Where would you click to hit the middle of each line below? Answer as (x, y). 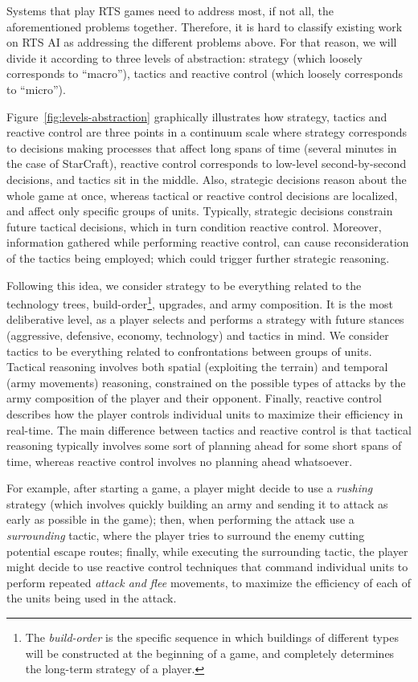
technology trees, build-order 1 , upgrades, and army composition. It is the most (200, 302)
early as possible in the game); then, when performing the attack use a (180, 519)
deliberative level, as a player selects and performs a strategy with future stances (205, 319)
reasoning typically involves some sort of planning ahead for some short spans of (204, 445)
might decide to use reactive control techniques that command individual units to (207, 567)
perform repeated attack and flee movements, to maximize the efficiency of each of (209, 582)
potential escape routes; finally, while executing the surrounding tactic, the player (207, 551)
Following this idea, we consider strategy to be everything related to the (184, 285)
